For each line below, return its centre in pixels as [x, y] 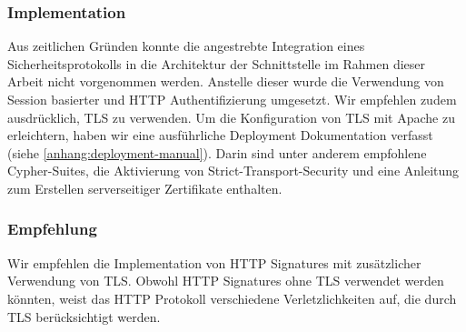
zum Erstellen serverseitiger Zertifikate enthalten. [145, 188]
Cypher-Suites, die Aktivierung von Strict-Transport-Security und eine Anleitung [233, 171]
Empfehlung [52, 229]
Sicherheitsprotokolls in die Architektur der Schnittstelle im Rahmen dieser [217, 63]
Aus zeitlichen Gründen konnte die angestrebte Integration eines [186, 46]
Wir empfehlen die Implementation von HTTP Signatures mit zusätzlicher [214, 262]
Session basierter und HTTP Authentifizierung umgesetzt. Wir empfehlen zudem [232, 99]
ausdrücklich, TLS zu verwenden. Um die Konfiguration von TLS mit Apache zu [231, 117]
